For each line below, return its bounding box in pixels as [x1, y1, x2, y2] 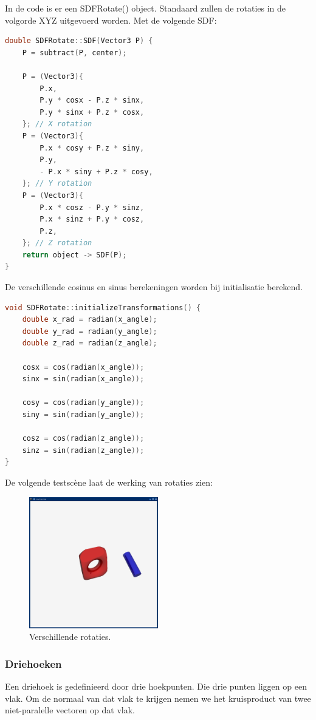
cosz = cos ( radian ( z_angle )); [22, 434, 145, 443]
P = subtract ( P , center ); [22, 48, 127, 57]
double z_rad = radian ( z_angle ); [22, 339, 157, 348]
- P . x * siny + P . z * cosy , [39, 167, 153, 176]
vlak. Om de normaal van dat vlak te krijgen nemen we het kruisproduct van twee [5, 691, 311, 704]
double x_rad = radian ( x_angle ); [22, 315, 157, 324]
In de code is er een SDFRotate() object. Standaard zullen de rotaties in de [5, 2, 286, 14]
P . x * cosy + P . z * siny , [39, 143, 145, 152]
